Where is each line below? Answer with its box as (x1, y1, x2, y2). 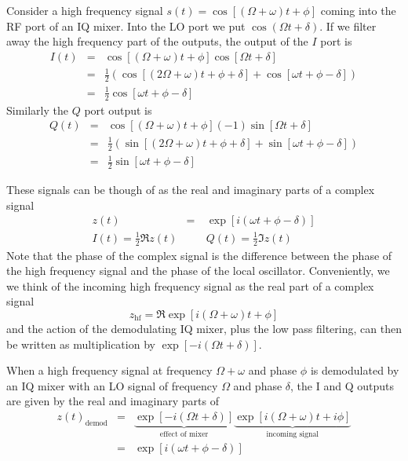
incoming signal (266, 430, 319, 438)
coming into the (320, 2, 396, 18)
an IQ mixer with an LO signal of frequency (6, 377, 218, 393)
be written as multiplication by (6, 335, 155, 352)
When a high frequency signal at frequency (6, 362, 213, 379)
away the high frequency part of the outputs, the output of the (6, 33, 308, 49)
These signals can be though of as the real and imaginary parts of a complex (6, 181, 375, 197)
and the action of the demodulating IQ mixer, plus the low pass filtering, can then (6, 320, 402, 336)
